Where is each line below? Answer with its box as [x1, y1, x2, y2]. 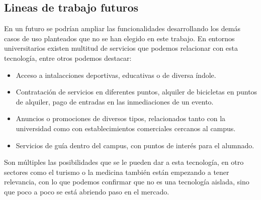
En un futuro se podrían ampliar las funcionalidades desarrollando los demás [4, 23, 240, 34]
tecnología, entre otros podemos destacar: [4, 52, 132, 63]
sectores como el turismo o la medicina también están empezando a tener [4, 166, 229, 177]
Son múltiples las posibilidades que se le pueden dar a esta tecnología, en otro [4, 157, 244, 167]
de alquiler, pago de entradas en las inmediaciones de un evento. [16, 96, 214, 107]
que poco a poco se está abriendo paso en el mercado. [4, 186, 169, 196]
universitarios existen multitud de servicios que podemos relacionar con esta [4, 43, 238, 53]
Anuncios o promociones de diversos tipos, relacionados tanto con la [16, 113, 226, 124]
